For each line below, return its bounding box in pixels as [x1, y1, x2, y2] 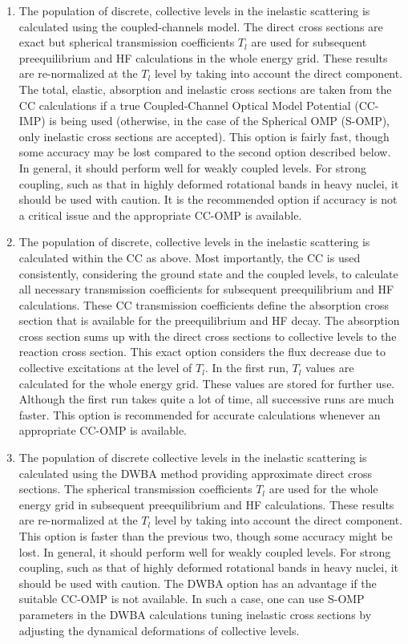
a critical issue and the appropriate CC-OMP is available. [18, 206, 302, 223]
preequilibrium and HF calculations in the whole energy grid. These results [18, 49, 388, 66]
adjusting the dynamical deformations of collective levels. [18, 622, 300, 638]
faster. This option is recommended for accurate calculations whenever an [18, 406, 381, 423]
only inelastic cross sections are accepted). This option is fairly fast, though [18, 128, 390, 144]
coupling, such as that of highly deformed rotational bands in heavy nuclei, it [18, 559, 399, 576]
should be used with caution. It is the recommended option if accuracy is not [18, 191, 398, 208]
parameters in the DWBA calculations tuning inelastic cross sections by [18, 606, 372, 622]
